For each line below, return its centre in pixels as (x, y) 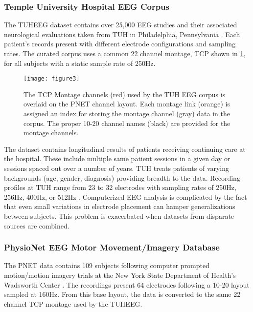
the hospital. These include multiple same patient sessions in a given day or (117, 158)
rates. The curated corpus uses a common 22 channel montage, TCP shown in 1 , (125, 53)
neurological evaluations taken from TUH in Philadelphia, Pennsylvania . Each (122, 34)
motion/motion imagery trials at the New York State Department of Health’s (120, 275)
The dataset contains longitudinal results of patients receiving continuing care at (125, 149)
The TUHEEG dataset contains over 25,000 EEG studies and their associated (121, 25)
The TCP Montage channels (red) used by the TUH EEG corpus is (125, 94)
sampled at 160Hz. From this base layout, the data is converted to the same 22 (122, 294)
